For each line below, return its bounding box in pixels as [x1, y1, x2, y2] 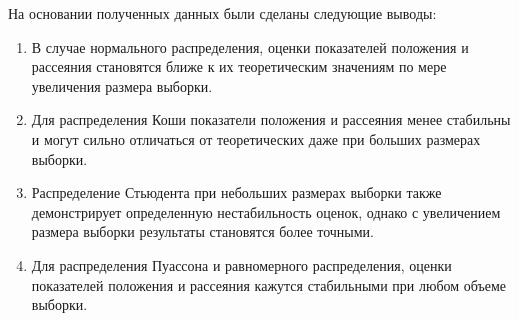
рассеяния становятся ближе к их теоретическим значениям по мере [31, 56, 447, 77]
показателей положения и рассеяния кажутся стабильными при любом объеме [31, 274, 507, 295]
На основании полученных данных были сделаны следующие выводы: [8, 3, 437, 23]
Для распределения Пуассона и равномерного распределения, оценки [31, 254, 452, 275]
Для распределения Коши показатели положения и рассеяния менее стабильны [31, 109, 511, 130]
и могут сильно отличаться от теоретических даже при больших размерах [31, 128, 481, 149]
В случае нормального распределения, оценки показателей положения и [31, 36, 469, 57]
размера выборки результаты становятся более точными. [31, 221, 375, 242]
